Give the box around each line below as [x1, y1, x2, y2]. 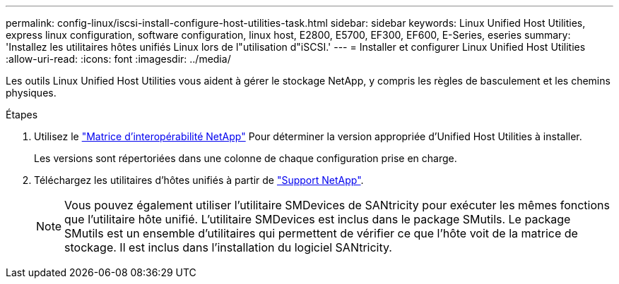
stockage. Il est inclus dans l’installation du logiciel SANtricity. [64, 240, 392, 254]
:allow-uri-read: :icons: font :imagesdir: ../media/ [6, 53, 231, 65]
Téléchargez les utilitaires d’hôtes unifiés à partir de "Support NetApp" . [34, 174, 364, 186]
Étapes [6, 109, 38, 121]
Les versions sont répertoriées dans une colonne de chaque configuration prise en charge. [34, 152, 457, 164]
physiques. [6, 87, 57, 99]
